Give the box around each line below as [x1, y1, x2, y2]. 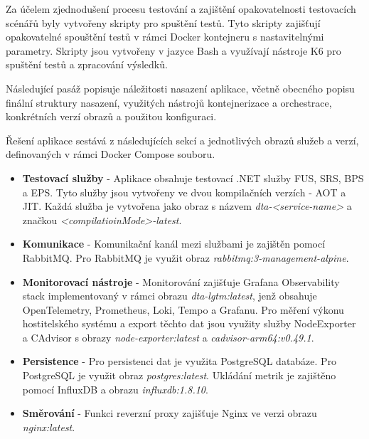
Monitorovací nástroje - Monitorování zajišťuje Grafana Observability [22, 274, 340, 289]
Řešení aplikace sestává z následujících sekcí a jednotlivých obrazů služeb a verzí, [6, 132, 359, 147]
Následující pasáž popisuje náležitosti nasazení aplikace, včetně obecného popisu [6, 80, 355, 95]
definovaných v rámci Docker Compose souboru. [6, 147, 215, 162]
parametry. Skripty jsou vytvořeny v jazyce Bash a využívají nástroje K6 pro [6, 43, 341, 58]
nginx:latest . [22, 419, 75, 434]
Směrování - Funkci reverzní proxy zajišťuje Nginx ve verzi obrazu [22, 406, 317, 421]
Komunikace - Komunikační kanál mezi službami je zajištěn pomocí [22, 236, 326, 251]
